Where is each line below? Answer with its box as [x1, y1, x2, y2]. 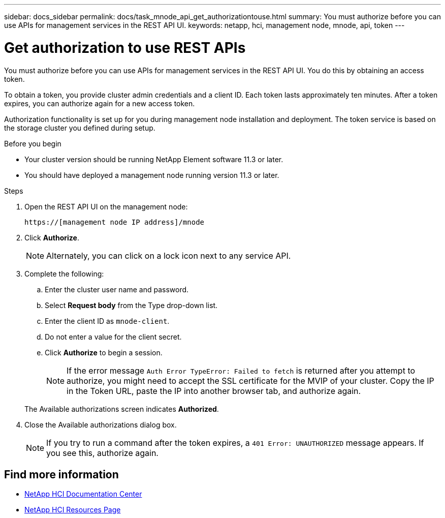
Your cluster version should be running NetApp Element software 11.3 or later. [24, 155, 283, 164]
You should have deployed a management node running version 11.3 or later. [24, 170, 279, 179]
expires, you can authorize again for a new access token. [4, 99, 195, 108]
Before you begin [4, 139, 61, 148]
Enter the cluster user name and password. [45, 285, 189, 294]
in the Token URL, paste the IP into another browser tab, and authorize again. [67, 385, 361, 396]
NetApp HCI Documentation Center [24, 490, 142, 499]
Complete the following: [24, 269, 104, 278]
